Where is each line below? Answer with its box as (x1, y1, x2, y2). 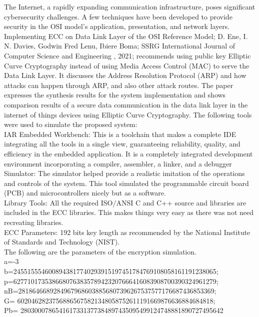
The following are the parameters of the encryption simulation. (4, 246, 196, 256)
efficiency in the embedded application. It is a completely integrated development (4, 148, 253, 158)
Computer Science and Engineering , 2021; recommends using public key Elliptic (4, 50, 251, 60)
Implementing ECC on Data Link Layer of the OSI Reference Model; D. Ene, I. (4, 30, 248, 41)
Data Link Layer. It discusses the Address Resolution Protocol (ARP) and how (4, 70, 246, 80)
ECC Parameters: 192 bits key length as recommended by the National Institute (4, 226, 250, 237)
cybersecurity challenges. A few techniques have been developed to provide (4, 11, 232, 21)
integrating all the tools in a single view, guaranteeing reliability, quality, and (4, 138, 240, 149)
